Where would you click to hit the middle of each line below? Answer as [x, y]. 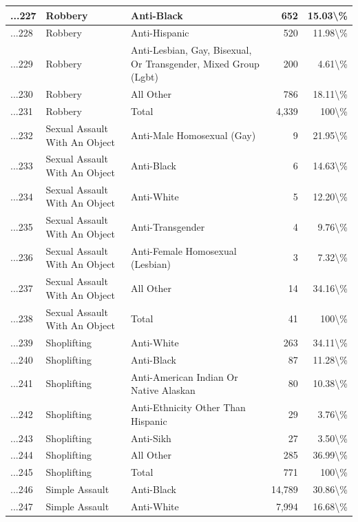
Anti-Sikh [151, 438]
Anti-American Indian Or [185, 376]
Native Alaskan [163, 390]
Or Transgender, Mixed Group [195, 63]
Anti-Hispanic [160, 33]
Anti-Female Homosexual [184, 250]
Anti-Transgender [168, 227]
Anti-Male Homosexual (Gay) [193, 135]
